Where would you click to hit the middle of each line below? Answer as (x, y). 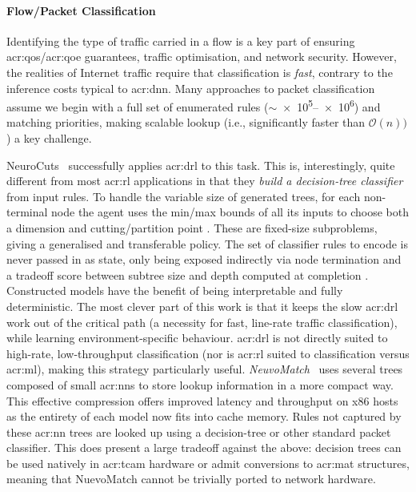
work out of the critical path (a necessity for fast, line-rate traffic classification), (202, 322)
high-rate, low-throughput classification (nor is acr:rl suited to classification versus (208, 353)
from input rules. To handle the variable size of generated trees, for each (184, 196)
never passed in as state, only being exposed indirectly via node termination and (204, 259)
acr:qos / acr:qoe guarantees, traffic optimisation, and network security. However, (202, 56)
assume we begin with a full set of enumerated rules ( (138, 106)
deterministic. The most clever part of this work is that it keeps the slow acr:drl (202, 306)
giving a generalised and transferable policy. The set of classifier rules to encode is (207, 243)
